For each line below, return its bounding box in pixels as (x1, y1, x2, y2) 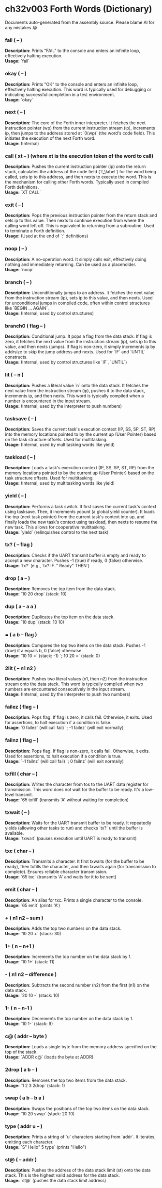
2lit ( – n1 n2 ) (5, 665, 36, 672)
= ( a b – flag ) (5, 631, 37, 638)
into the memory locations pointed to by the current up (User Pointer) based (5, 431, 157, 437)
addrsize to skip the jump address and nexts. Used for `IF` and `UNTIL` (5, 349, 146, 355)
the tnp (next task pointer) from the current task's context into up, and (5, 513, 145, 520)
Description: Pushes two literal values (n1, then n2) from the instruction (5, 676, 147, 681)
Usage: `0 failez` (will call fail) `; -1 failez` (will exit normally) (5, 725, 124, 731)
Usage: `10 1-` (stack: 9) (5, 1021, 53, 1026)
